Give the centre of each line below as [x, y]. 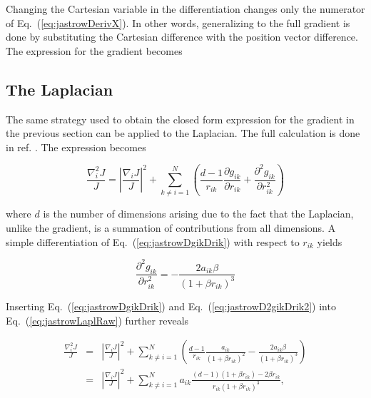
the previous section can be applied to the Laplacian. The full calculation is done [183, 133]
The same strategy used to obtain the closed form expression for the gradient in [180, 119]
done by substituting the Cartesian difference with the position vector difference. [182, 37]
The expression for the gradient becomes [94, 50]
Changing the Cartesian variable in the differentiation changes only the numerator [185, 9]
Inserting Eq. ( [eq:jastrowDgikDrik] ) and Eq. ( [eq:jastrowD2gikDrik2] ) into [171, 306]
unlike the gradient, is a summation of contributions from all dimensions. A [171, 228]
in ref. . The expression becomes [76, 147]
